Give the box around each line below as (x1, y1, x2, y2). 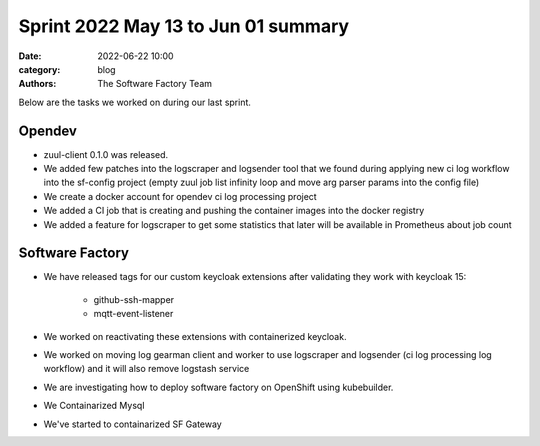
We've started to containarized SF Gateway (43, 418, 222, 430)
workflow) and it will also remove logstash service (43, 363, 250, 375)
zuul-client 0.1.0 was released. (43, 148, 169, 160)
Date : (18, 50, 42, 62)
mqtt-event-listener (93, 308, 174, 320)
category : (18, 63, 61, 75)
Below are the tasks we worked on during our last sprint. (18, 96, 252, 108)
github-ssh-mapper (93, 293, 175, 305)
